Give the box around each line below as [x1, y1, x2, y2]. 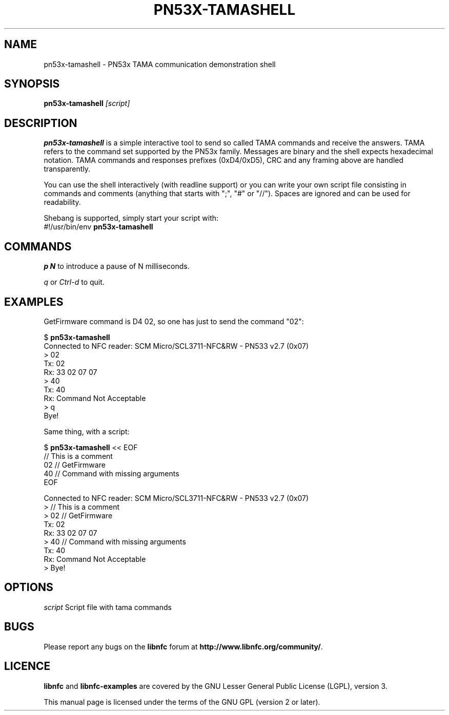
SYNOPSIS [4, 77, 60, 91]
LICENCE [4, 660, 51, 673]
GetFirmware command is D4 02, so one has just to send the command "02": [44, 317, 304, 326]
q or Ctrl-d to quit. [44, 278, 105, 287]
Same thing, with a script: [44, 427, 130, 436]
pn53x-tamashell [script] [44, 99, 130, 108]
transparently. [44, 164, 91, 174]
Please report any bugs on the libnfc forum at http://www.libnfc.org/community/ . [44, 642, 323, 651]
